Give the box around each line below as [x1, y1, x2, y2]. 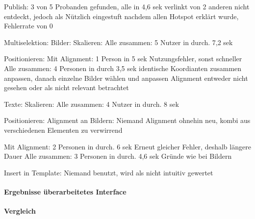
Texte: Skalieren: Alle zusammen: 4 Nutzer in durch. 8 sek [4, 98, 179, 109]
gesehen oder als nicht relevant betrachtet [4, 82, 129, 93]
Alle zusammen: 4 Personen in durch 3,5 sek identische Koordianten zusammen [4, 63, 242, 73]
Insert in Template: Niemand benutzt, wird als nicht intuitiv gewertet [4, 167, 213, 177]
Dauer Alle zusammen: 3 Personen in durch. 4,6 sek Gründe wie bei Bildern [4, 151, 232, 161]
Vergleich [4, 206, 36, 216]
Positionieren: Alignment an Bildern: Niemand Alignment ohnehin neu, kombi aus [4, 115, 251, 125]
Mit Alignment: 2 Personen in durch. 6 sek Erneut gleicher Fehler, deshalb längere [4, 141, 251, 151]
